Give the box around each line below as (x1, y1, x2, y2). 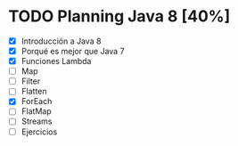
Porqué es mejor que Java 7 (21, 46, 126, 56)
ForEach (21, 96, 53, 107)
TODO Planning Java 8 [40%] (8, 6, 231, 27)
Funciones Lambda (21, 56, 92, 67)
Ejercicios (21, 126, 58, 137)
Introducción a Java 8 (21, 36, 102, 46)
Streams (21, 116, 53, 126)
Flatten (21, 86, 47, 97)
